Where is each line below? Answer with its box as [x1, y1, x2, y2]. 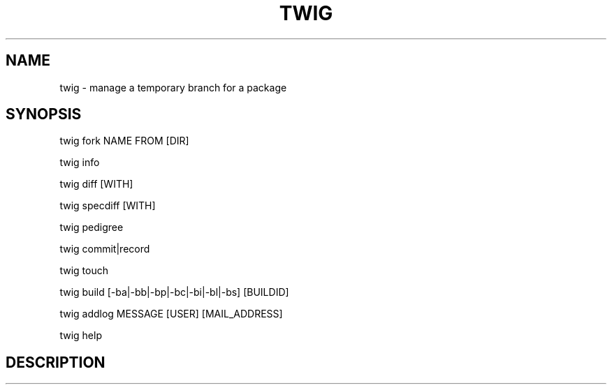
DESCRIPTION [6, 353, 105, 371]
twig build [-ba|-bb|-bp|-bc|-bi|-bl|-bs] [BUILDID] [59, 286, 289, 299]
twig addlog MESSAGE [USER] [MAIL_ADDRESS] [59, 308, 283, 320]
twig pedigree [59, 221, 124, 234]
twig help [59, 329, 102, 342]
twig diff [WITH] [59, 178, 133, 190]
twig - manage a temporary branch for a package [59, 81, 287, 93]
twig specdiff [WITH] [59, 200, 156, 212]
